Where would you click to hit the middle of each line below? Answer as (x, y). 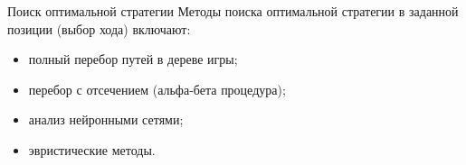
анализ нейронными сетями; (106, 119)
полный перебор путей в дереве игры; (133, 59)
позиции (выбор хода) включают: (99, 28)
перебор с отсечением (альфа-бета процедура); (157, 89)
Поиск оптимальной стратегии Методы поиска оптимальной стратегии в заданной (233, 11)
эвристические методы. (92, 149)
